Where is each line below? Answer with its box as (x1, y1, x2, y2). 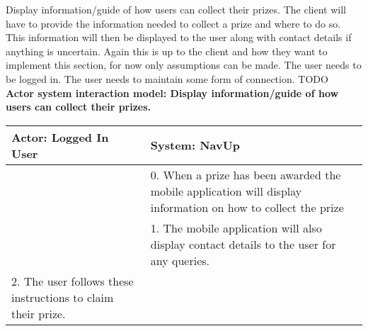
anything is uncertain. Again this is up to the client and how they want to (6, 43, 328, 58)
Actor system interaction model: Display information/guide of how (6, 85, 339, 100)
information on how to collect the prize (150, 198, 344, 215)
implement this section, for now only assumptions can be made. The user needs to (6, 57, 362, 72)
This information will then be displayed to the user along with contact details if (6, 30, 352, 45)
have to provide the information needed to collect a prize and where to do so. (6, 16, 341, 30)
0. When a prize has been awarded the (150, 166, 341, 183)
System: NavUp (150, 137, 241, 154)
